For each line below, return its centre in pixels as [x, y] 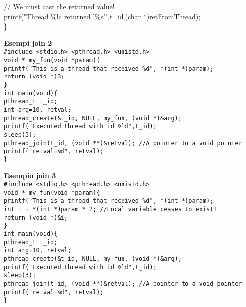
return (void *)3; [34, 77]
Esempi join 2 [28, 42]
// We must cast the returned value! [59, 6]
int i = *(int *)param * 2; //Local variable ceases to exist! [111, 209]
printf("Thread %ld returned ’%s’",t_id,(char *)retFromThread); [102, 16]
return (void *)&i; [36, 217]
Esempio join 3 [30, 175]
